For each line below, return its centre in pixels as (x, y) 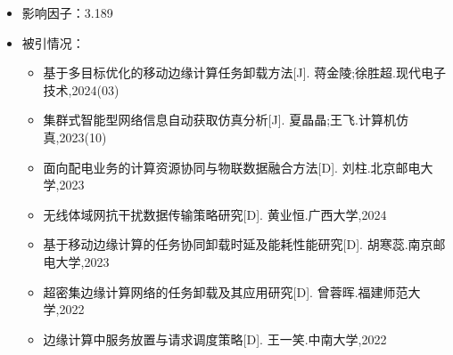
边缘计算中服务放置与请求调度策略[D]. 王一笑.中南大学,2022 (215, 339)
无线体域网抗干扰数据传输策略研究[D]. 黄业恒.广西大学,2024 (215, 214)
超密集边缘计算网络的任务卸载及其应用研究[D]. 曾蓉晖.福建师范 (226, 291)
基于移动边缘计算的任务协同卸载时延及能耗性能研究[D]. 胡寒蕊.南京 (238, 244)
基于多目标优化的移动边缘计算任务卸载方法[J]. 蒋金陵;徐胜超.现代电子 (244, 73)
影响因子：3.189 (67, 12)
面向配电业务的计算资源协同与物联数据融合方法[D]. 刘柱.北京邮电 (232, 167)
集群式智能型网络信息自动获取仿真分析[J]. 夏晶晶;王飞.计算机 (219, 120)
